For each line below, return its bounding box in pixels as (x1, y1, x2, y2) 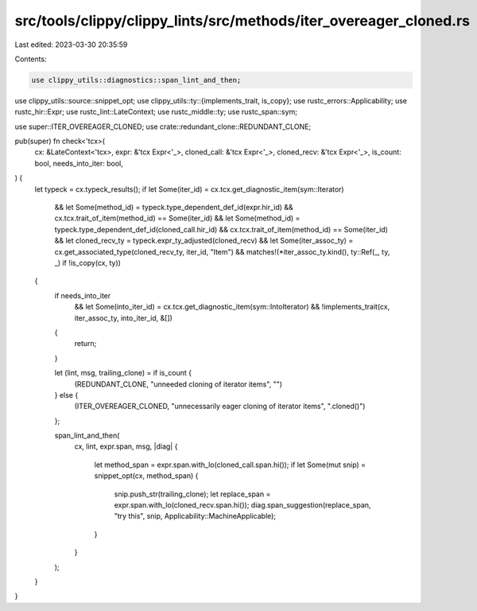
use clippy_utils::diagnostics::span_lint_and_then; (31, 76, 242, 84)
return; (74, 339, 97, 348)
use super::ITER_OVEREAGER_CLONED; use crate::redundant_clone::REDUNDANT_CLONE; (14, 122, 312, 131)
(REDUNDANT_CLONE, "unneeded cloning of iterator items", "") (74, 379, 282, 389)
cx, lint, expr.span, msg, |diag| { (74, 442, 178, 451)
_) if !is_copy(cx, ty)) (54, 258, 121, 267)
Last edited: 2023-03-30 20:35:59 (14, 40, 128, 49)
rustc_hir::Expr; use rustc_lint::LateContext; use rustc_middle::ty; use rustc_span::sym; (14, 107, 298, 117)
